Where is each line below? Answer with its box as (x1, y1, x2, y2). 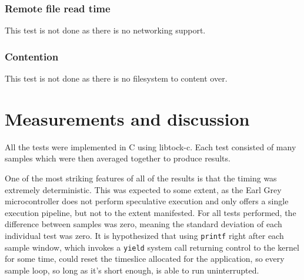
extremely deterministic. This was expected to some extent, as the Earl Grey (5, 183, 282, 195)
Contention (5, 49, 59, 63)
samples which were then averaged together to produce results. (5, 152, 230, 164)
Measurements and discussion (5, 106, 250, 130)
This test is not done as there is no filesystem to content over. (5, 72, 228, 85)
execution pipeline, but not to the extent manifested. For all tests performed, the (5, 206, 296, 218)
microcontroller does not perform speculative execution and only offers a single (5, 195, 289, 207)
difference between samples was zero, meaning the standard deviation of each (5, 218, 282, 230)
